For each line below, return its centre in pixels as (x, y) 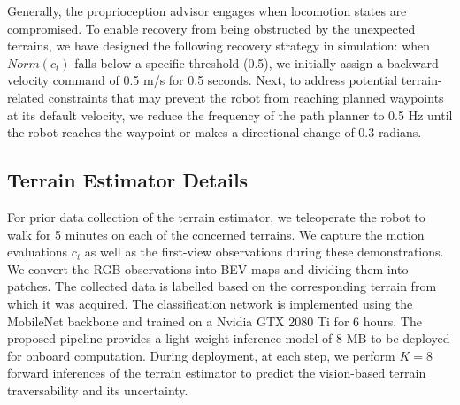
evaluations (38, 252)
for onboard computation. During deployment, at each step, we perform (201, 355)
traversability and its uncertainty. (98, 390)
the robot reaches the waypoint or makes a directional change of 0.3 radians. (215, 132)
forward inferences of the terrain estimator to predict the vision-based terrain (217, 373)
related (26, 97)
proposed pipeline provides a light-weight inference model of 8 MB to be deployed (229, 338)
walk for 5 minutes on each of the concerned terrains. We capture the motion (216, 234)
